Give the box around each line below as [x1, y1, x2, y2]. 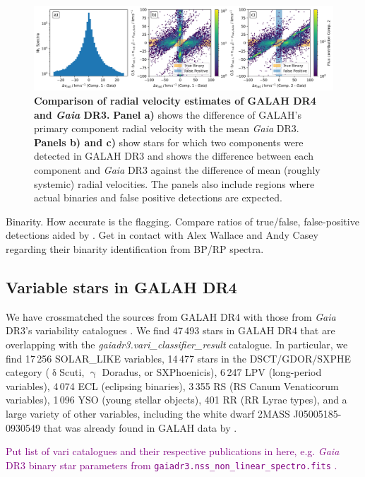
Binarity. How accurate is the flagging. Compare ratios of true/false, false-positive [6, 213, 359, 228]
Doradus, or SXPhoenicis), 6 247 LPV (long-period [102, 365, 322, 379]
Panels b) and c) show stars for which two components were [34, 134, 304, 149]
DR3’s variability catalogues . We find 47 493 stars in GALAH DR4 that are [6, 323, 335, 338]
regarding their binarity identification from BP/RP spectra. [6, 242, 264, 257]
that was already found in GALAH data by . [43, 420, 237, 435]
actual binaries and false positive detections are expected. [34, 190, 282, 205]
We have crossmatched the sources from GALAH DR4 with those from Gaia [6, 309, 336, 324]
